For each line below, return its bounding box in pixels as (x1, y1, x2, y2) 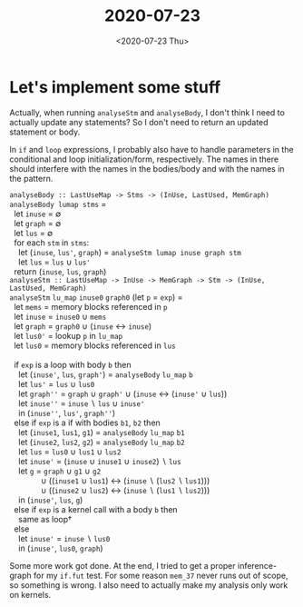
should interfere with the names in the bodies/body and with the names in (9, 163, 285, 174)
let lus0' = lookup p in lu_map (13, 330, 123, 341)
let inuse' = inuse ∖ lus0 (17, 532, 111, 543)
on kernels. (9, 589, 52, 600)
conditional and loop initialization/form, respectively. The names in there (9, 154, 279, 164)
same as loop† (17, 513, 73, 524)
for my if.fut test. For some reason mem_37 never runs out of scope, (33, 570, 288, 581)
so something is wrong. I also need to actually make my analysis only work (9, 579, 288, 591)
